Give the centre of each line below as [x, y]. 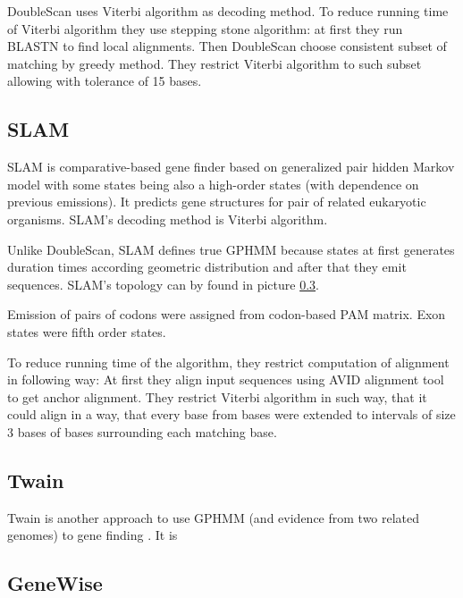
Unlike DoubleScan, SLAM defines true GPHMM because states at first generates [231, 249]
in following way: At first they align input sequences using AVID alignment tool [226, 379]
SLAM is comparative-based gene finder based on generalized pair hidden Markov [231, 167]
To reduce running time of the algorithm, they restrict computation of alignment [228, 362]
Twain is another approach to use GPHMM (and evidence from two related [214, 517]
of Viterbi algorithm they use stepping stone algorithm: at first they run [205, 28]
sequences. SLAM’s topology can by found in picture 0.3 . [163, 284]
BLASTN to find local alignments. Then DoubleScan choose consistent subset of [227, 46]
